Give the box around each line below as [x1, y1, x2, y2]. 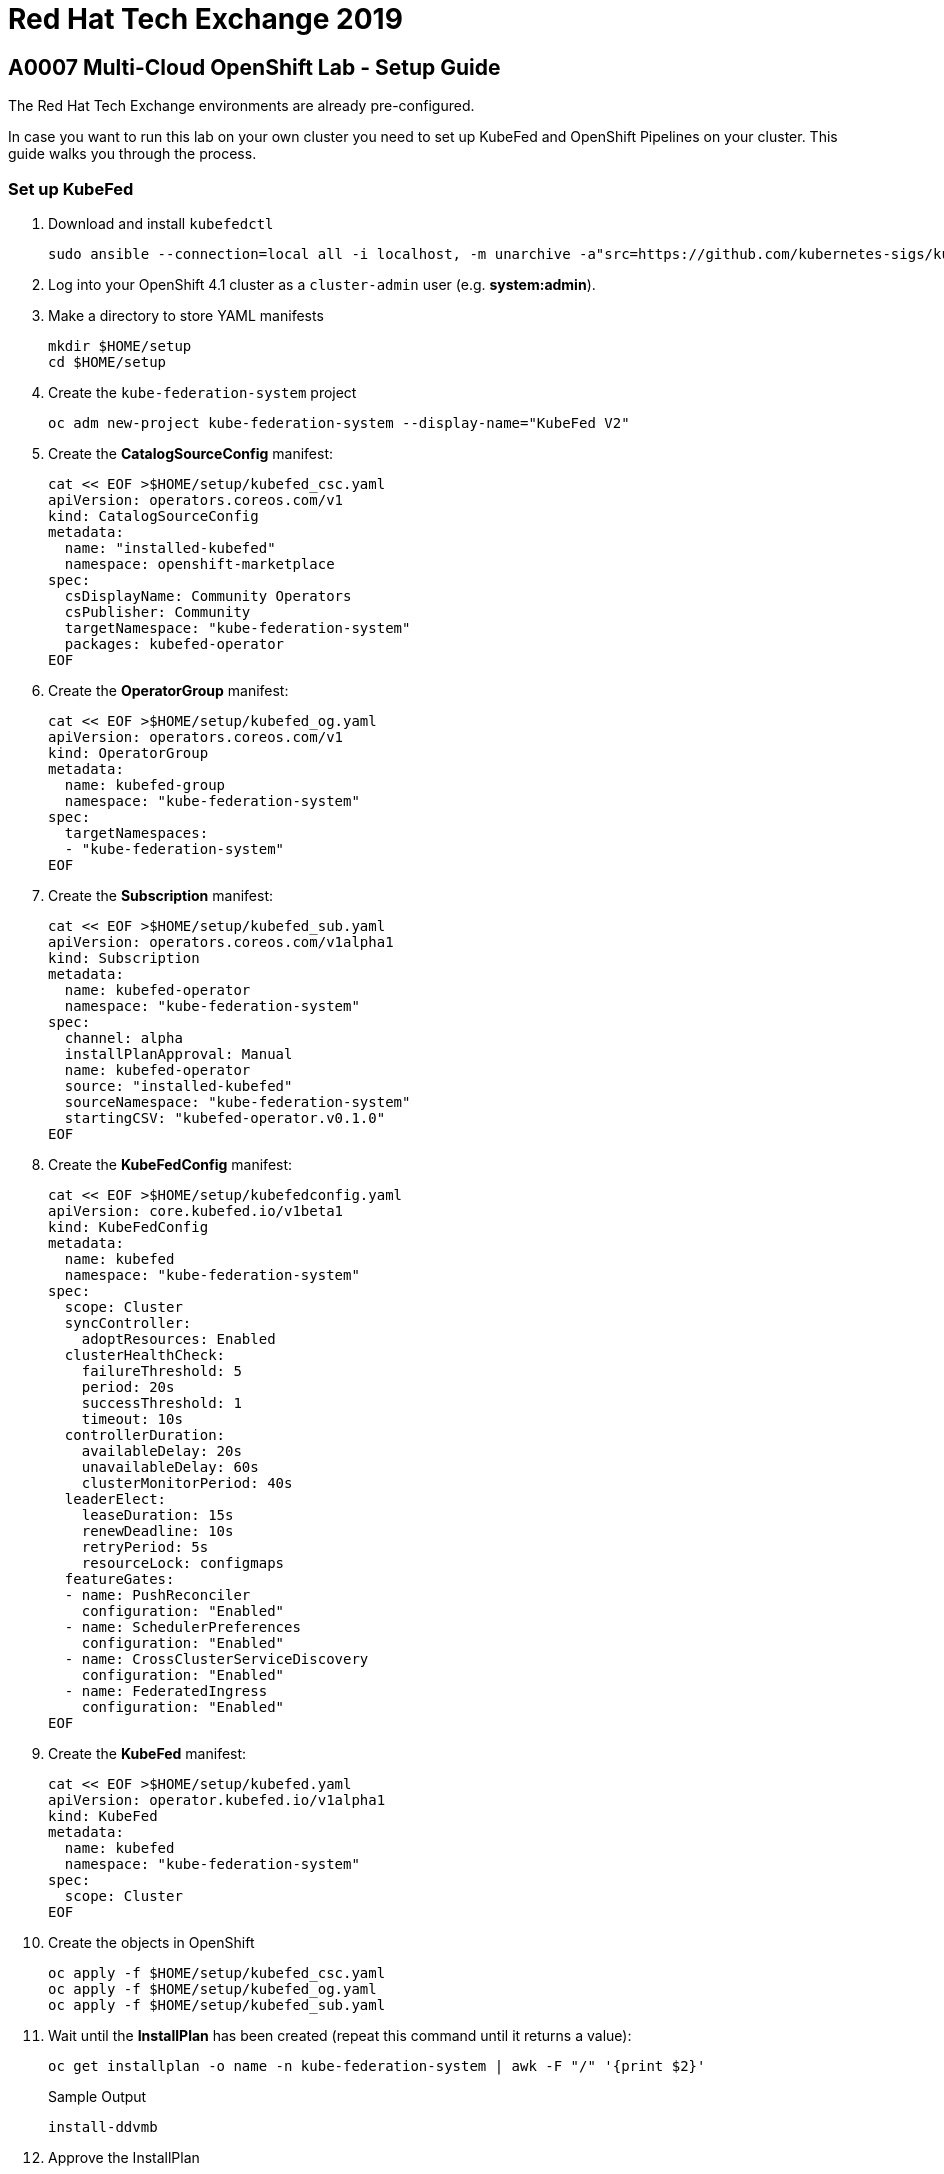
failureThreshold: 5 [81, 1362, 242, 1379]
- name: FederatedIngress [64, 1682, 268, 1699]
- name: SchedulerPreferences [64, 1618, 301, 1635]
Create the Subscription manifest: [48, 886, 273, 904]
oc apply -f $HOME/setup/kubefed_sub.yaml [48, 1996, 386, 2013]
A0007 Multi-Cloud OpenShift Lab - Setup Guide [8, 54, 501, 80]
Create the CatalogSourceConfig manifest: [48, 444, 334, 462]
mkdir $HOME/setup [48, 337, 192, 354]
